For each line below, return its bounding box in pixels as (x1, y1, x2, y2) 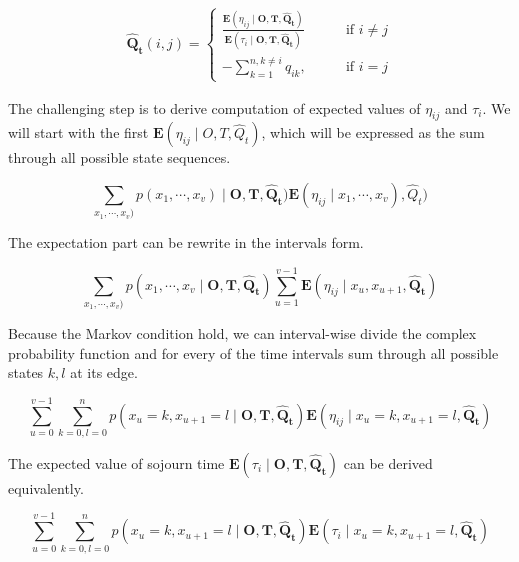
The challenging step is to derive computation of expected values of (8, 97, 421, 118)
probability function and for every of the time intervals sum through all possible (8, 342, 499, 363)
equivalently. (8, 477, 84, 498)
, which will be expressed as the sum (261, 122, 485, 143)
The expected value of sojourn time (8, 452, 225, 473)
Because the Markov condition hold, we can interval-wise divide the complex (8, 322, 477, 343)
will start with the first (8, 122, 149, 143)
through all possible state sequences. (8, 147, 231, 168)
